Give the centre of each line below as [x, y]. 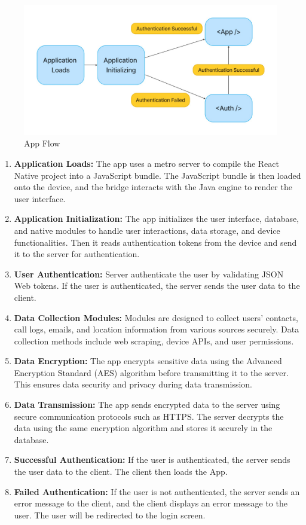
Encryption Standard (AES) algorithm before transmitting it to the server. [151, 372]
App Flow [42, 143]
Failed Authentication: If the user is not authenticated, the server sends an [157, 491]
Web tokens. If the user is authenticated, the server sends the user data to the [157, 286]
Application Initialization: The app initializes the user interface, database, [157, 219]
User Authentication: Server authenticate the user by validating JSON [149, 274]
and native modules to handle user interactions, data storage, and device [147, 230]
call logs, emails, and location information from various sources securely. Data [157, 329]
